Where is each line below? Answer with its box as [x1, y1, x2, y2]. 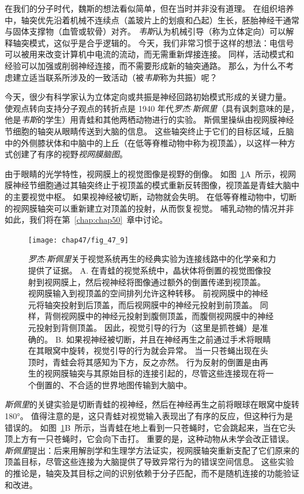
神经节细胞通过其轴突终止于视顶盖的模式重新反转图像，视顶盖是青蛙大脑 [12, 179, 291, 191]
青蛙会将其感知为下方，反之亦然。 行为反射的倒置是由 [52, 355, 260, 368]
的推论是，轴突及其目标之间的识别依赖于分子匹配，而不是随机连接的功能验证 [5, 467, 299, 479]
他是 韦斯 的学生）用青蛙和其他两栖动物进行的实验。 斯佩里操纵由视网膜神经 [5, 113, 294, 126]
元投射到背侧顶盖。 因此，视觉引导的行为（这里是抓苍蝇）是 [28, 321, 260, 333]
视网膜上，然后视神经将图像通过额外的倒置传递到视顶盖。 [44, 275, 265, 288]
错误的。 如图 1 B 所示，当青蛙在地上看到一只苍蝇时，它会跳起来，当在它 [5, 421, 288, 433]
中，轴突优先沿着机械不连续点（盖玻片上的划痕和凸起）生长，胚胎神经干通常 [5, 13, 299, 26]
